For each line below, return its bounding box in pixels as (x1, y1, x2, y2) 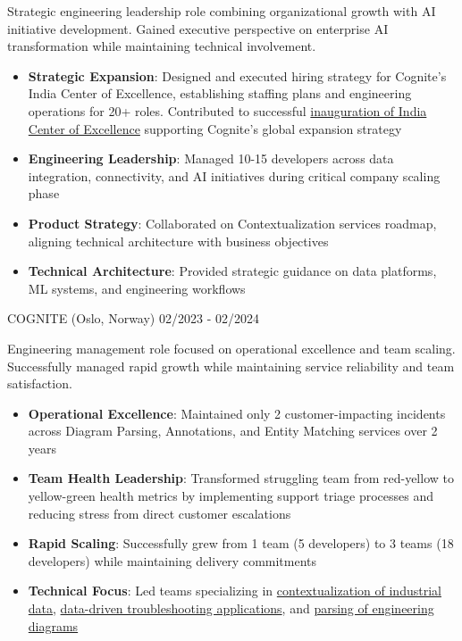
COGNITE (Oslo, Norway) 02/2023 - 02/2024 (7, 309, 259, 328)
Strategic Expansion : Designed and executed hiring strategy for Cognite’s (28, 66, 447, 85)
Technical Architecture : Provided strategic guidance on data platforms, (28, 262, 437, 280)
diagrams (28, 616, 79, 635)
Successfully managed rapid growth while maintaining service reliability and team (7, 356, 455, 375)
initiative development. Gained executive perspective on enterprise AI (7, 19, 389, 37)
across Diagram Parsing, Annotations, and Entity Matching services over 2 (28, 421, 438, 440)
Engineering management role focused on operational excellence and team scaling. (7, 338, 456, 357)
